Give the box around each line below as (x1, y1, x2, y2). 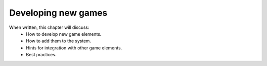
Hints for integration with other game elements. (26, 44, 122, 51)
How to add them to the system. (26, 38, 91, 44)
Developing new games (9, 7, 108, 18)
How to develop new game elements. (26, 31, 101, 37)
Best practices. (26, 52, 57, 58)
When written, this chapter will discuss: (9, 24, 89, 30)
